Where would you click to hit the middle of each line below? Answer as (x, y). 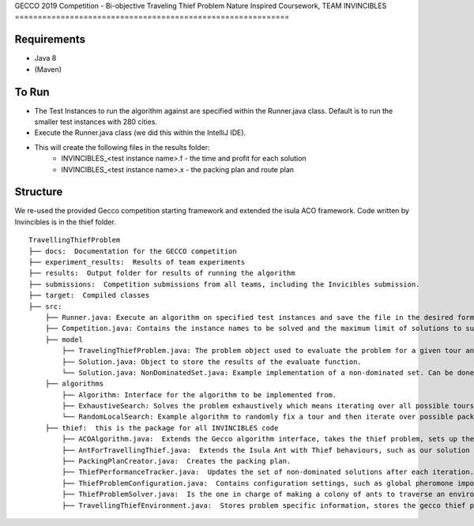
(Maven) (48, 69)
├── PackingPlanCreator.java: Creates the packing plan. (177, 461)
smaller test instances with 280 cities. (96, 122)
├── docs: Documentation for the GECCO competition (133, 251)
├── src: (45, 306)
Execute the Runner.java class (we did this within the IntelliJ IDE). (140, 133)
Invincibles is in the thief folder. (65, 222)
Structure (39, 192)
